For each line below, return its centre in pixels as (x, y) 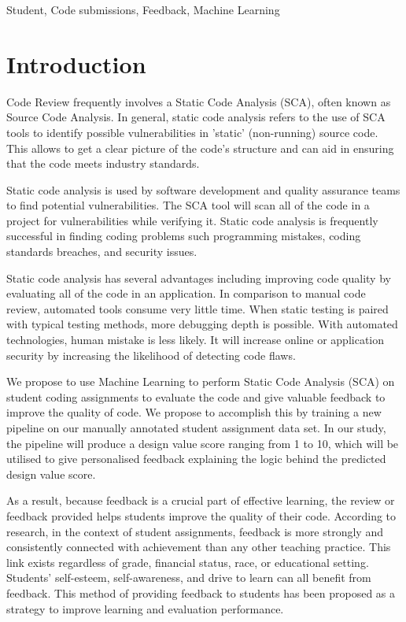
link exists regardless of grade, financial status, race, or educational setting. (188, 562)
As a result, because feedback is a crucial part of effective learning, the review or (201, 500)
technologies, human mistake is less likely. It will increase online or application (196, 340)
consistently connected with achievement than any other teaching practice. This (199, 547)
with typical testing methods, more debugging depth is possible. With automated (202, 324)
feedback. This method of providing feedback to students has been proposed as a (201, 592)
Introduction (76, 63)
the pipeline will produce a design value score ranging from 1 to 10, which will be (203, 443)
